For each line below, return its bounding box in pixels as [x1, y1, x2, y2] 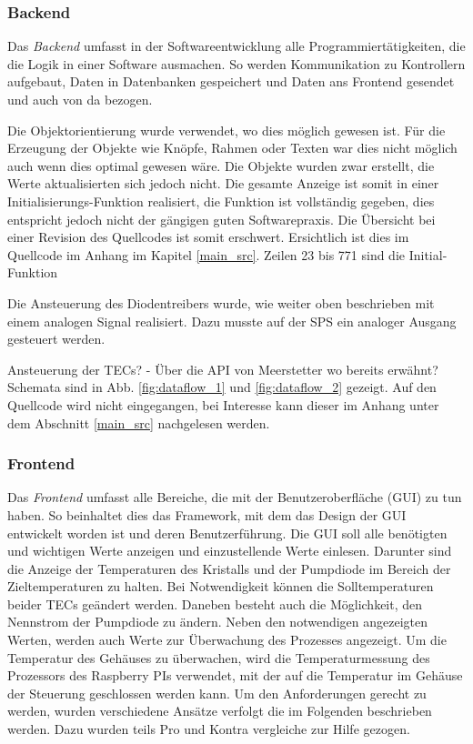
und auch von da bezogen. [7, 90, 153, 108]
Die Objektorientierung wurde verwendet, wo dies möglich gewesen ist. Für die [7, 120, 446, 139]
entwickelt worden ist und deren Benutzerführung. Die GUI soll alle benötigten [7, 523, 448, 542]
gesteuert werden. [7, 329, 106, 348]
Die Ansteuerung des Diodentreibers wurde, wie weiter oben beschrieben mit [7, 293, 435, 312]
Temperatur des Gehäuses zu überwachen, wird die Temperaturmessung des [7, 648, 430, 667]
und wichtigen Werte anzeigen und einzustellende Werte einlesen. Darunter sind [7, 541, 452, 560]
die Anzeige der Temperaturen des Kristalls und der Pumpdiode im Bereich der [7, 558, 451, 578]
